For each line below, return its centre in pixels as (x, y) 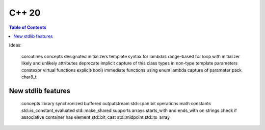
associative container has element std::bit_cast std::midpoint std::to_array (96, 117)
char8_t (29, 77)
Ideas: (15, 45)
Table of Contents (28, 27)
